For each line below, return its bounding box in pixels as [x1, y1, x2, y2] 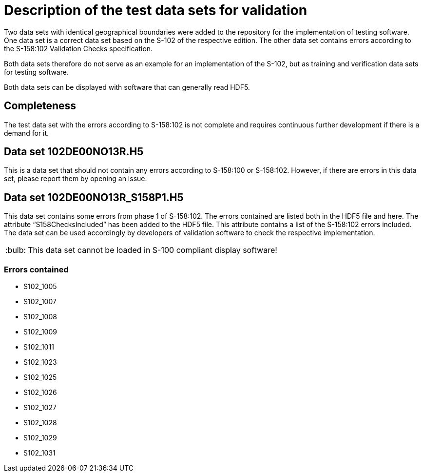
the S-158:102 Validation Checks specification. [4, 44, 153, 53]
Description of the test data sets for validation [4, 2, 308, 19]
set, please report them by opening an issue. [4, 174, 147, 183]
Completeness [4, 100, 77, 112]
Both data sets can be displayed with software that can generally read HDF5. [4, 83, 250, 91]
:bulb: [5, 245, 26, 255]
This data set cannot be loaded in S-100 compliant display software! [28, 245, 277, 255]
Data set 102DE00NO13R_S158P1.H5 [4, 191, 184, 204]
